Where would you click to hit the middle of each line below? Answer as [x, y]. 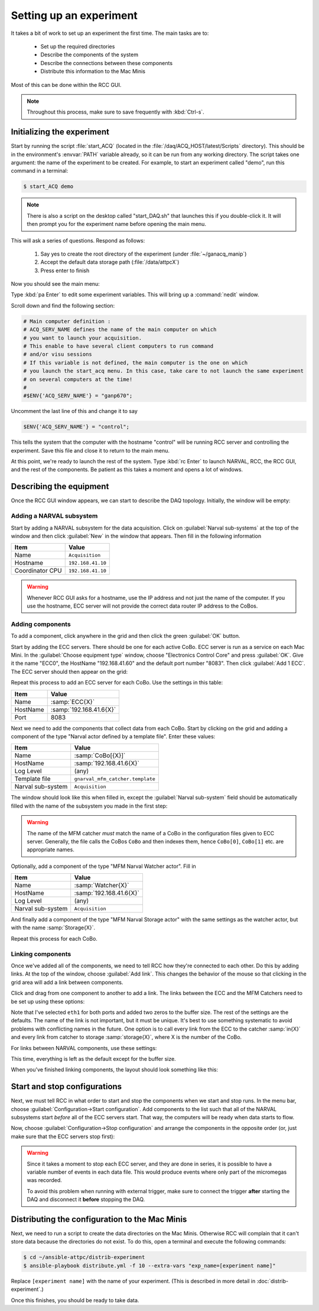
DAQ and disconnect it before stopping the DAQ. [86, 1199]
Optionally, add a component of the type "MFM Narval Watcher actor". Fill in [103, 866]
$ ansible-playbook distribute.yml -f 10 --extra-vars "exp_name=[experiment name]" [149, 1265]
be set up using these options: [48, 1001]
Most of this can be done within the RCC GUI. [66, 85]
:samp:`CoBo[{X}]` [100, 755]
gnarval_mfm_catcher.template [115, 779]
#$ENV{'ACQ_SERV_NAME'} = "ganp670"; [78, 396]
